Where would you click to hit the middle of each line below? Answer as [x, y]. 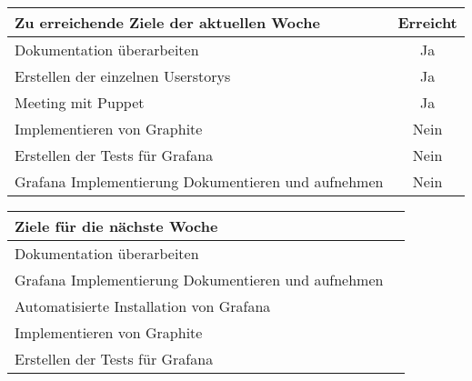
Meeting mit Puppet [80, 102]
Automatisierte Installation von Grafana [143, 306]
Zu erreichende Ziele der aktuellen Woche [167, 22]
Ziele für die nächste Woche [116, 226]
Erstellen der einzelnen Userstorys [123, 76]
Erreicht [427, 22]
